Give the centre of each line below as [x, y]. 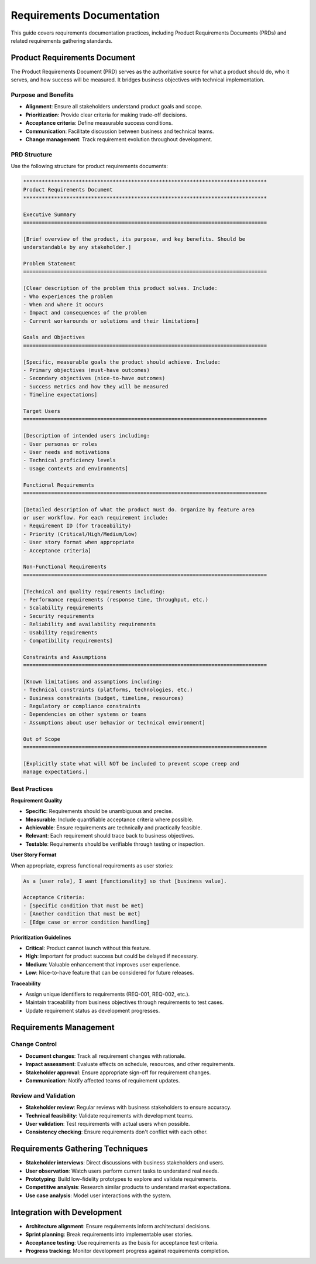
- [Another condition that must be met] [82, 914]
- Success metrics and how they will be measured [96, 386]
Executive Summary [49, 214]
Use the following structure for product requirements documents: [89, 166]
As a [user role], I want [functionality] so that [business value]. [125, 881]
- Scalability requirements [63, 608]
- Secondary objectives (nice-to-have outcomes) [94, 378]
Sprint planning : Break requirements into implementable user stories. [109, 1234]
